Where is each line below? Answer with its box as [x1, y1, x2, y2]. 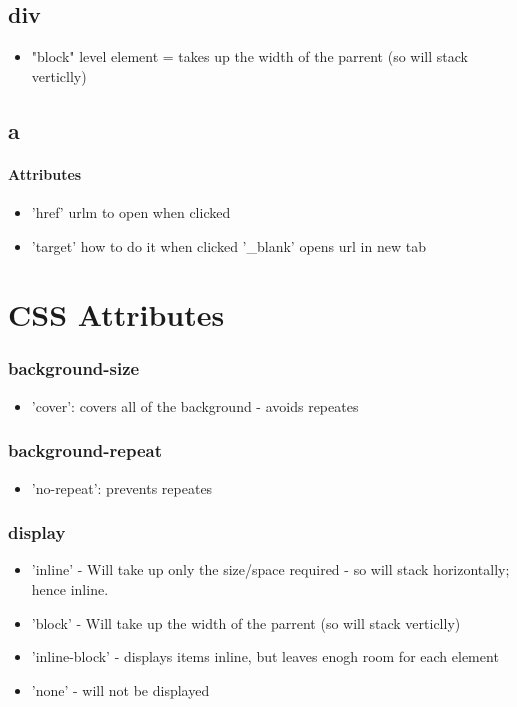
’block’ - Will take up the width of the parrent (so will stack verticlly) [31, 612, 461, 633]
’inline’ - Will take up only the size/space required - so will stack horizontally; [31, 559, 510, 580]
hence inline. [31, 578, 109, 599]
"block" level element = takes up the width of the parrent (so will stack [31, 46, 468, 67]
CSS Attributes [8, 294, 225, 335]
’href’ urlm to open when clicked [31, 201, 231, 222]
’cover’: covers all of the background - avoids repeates [31, 395, 359, 416]
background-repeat [8, 438, 162, 463]
